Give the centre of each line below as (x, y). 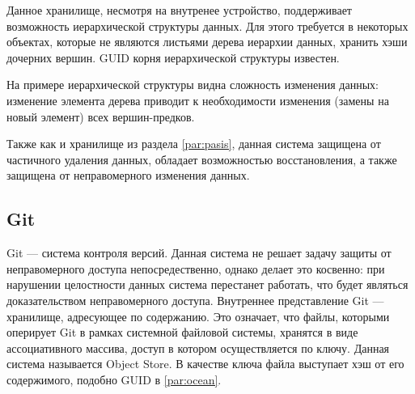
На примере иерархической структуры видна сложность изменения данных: (193, 85)
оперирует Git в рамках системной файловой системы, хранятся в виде (182, 332)
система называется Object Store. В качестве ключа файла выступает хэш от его (205, 364)
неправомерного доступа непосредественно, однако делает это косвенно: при (196, 268)
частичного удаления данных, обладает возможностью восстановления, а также (202, 159)
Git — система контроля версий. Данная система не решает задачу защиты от (199, 253)
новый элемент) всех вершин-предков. (101, 116)
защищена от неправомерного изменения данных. (128, 175)
